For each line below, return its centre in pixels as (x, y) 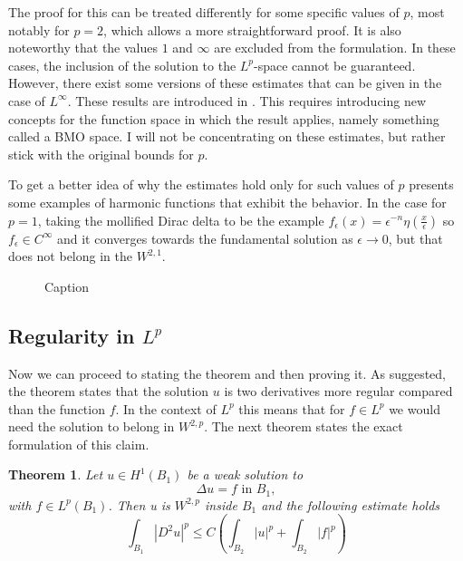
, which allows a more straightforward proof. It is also (252, 29)
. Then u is (139, 504)
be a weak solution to (245, 474)
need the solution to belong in (92, 426)
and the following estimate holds (351, 504)
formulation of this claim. (79, 444)
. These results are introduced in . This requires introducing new (247, 100)
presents (431, 184)
